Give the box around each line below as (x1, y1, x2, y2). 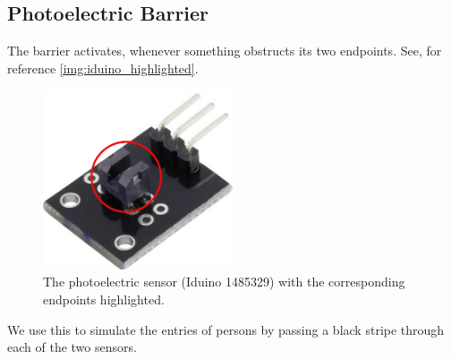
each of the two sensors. (7, 338, 137, 356)
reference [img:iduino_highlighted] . (7, 58, 199, 77)
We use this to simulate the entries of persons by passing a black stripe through (7, 320, 445, 338)
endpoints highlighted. (43, 289, 165, 308)
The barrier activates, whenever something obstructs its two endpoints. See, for (7, 41, 442, 60)
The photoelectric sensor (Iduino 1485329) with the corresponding (43, 272, 405, 291)
